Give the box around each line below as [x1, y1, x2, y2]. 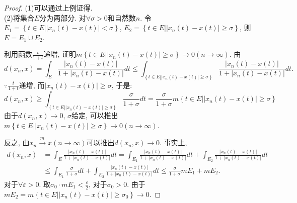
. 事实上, [160, 137, 187, 148]
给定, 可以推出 [71, 110, 118, 121]
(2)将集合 [4, 12, 34, 23]
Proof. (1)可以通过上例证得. [4, 3, 93, 13]
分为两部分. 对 [39, 12, 86, 23]
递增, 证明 [43, 49, 77, 59]
